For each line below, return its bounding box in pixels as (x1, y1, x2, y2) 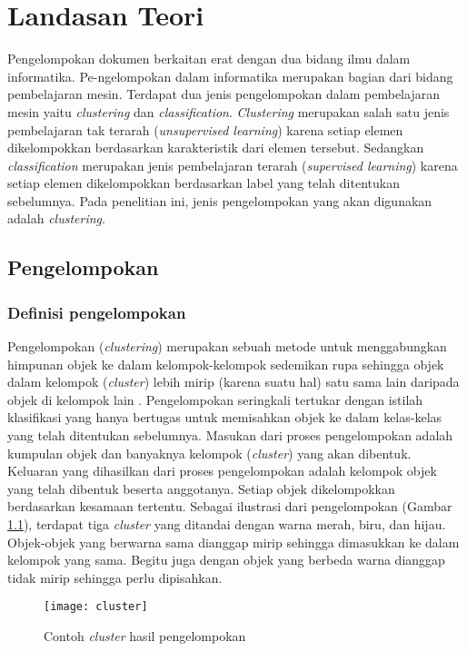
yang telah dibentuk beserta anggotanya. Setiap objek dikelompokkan (7, 478, 395, 498)
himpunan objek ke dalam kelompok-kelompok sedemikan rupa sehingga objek (7, 354, 444, 373)
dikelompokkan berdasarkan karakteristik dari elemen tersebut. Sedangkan (7, 138, 424, 157)
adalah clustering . (7, 209, 105, 228)
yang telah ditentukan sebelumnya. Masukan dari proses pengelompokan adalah (7, 426, 453, 445)
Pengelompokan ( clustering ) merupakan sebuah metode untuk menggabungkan (7, 337, 447, 356)
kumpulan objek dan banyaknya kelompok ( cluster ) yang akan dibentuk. (7, 443, 412, 462)
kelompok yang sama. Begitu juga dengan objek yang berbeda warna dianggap (7, 550, 445, 569)
